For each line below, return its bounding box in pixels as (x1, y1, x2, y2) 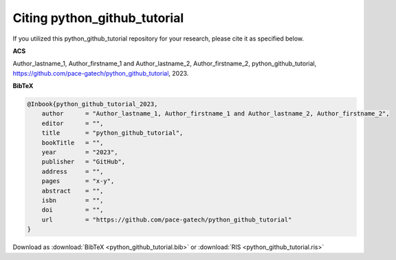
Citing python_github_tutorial (12, 10, 184, 25)
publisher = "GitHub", (41, 158, 126, 166)
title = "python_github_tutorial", (41, 129, 184, 137)
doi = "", (41, 206, 104, 214)
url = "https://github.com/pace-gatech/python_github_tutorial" (41, 215, 292, 224)
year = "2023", (41, 149, 118, 156)
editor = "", (41, 119, 104, 127)
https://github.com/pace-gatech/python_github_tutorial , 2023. (12, 69, 189, 77)
